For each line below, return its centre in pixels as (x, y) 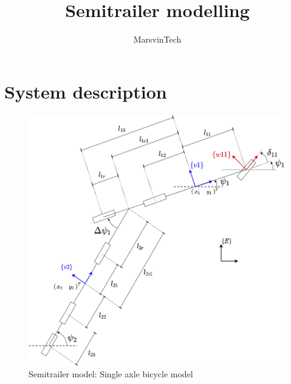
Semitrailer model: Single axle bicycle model (111, 374)
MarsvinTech (157, 39)
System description (86, 91)
